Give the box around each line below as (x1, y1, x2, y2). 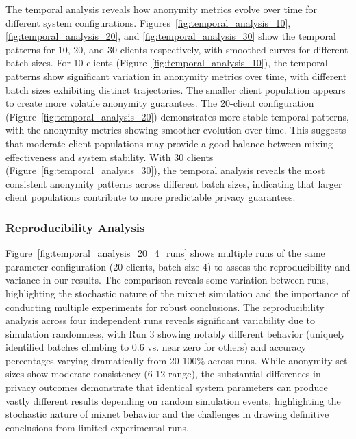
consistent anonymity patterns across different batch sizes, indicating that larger (5, 176, 342, 190)
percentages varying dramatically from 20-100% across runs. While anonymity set (5, 353, 348, 367)
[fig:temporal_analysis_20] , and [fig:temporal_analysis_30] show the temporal (5, 29, 336, 43)
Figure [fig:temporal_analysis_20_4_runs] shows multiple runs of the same (5, 246, 325, 260)
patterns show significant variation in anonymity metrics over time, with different (5, 68, 347, 83)
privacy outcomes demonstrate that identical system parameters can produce (5, 380, 328, 394)
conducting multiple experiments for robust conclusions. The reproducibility (5, 299, 325, 314)
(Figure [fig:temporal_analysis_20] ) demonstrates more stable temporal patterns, (5, 109, 349, 123)
